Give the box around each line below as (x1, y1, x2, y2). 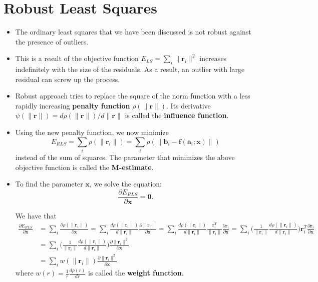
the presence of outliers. (15, 36, 89, 46)
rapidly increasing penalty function (15, 100, 130, 110)
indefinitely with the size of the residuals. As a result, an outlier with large (15, 64, 245, 74)
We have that (15, 210, 57, 220)
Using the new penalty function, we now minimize (15, 127, 169, 137)
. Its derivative (166, 100, 211, 110)
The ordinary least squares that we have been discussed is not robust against (15, 26, 251, 37)
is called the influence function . (125, 110, 229, 120)
